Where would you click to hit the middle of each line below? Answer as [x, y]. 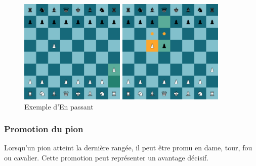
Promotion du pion [44, 129]
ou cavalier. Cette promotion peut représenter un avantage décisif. [106, 157]
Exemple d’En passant [59, 106]
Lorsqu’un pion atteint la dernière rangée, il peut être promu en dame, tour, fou [128, 148]
